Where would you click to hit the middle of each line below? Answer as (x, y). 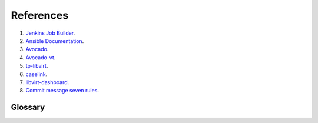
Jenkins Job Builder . (50, 33)
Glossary (28, 107)
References (40, 15)
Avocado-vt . (41, 57)
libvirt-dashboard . (47, 82)
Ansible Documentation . (55, 41)
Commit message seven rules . (62, 91)
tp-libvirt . (37, 66)
